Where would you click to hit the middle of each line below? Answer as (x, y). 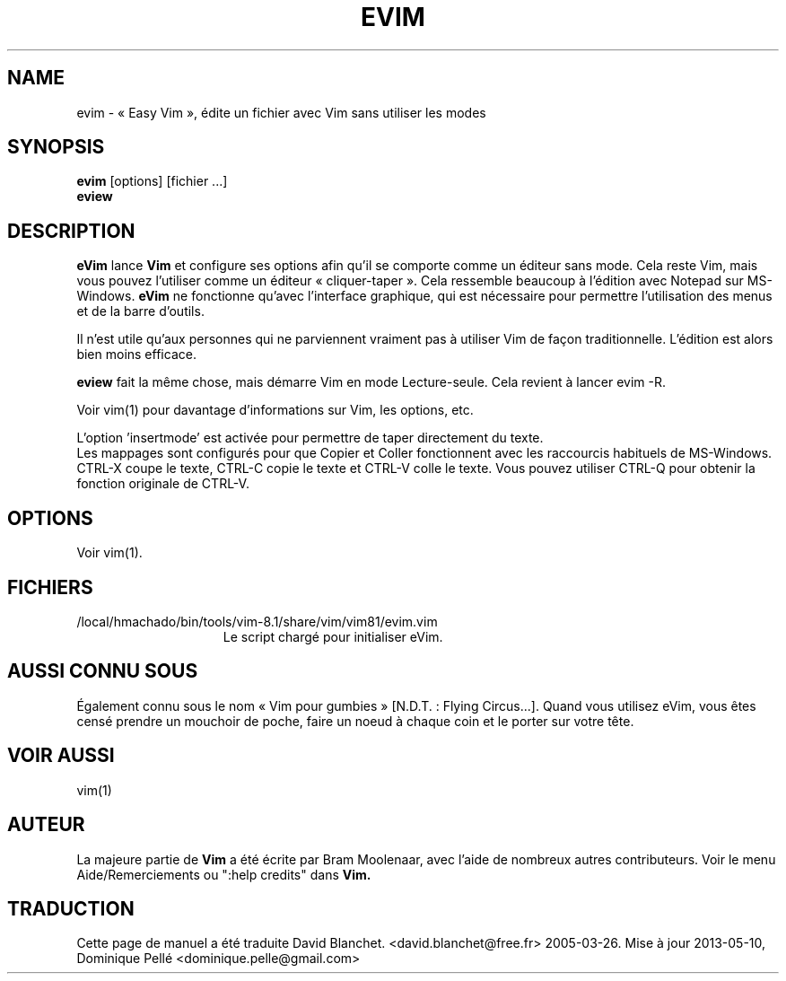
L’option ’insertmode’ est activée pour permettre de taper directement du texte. (310, 438)
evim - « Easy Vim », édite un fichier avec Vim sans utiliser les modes (281, 112)
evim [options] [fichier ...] (152, 181)
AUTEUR (46, 825)
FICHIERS (50, 587)
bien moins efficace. (136, 355)
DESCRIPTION (71, 231)
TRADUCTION (71, 908)
